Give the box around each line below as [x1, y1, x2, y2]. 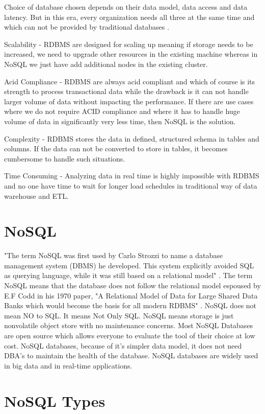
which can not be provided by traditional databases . [4, 21, 169, 32]
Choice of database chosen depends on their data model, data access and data [4, 2, 248, 12]
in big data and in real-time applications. [4, 360, 132, 371]
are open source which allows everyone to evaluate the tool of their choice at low [4, 330, 255, 340]
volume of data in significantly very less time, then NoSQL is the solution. [4, 116, 236, 126]
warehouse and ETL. [4, 190, 69, 201]
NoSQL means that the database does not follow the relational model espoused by [4, 280, 261, 290]
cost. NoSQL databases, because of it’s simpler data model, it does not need [4, 340, 242, 351]
